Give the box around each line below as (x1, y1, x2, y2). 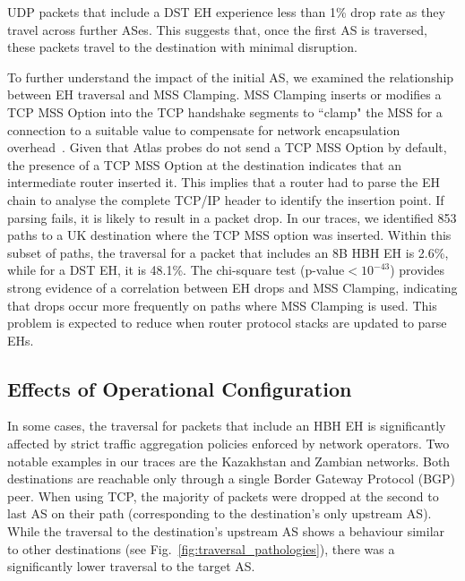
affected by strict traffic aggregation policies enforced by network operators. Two (7, 434, 450, 453)
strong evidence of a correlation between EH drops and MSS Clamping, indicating (7, 278, 458, 296)
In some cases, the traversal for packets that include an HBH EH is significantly (7, 416, 446, 435)
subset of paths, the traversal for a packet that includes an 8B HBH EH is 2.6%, (7, 243, 449, 261)
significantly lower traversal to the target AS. (7, 557, 255, 576)
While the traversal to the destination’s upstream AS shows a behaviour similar (7, 522, 445, 541)
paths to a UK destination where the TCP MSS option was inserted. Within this (7, 226, 452, 244)
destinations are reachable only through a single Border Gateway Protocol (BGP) (7, 469, 456, 488)
